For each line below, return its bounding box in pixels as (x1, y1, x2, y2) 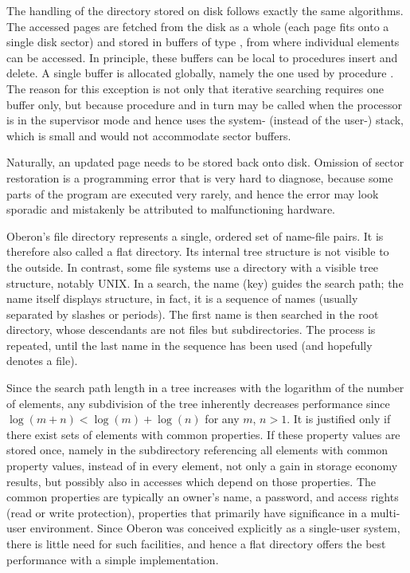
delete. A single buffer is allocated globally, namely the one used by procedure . (6, 65, 394, 81)
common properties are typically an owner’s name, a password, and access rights (6, 489, 399, 505)
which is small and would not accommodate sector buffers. (6, 127, 291, 143)
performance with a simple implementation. (6, 551, 219, 567)
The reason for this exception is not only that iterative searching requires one (6, 80, 384, 96)
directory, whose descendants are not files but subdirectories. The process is (6, 321, 376, 338)
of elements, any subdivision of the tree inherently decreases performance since (6, 394, 390, 411)
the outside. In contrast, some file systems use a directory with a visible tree (6, 258, 378, 275)
